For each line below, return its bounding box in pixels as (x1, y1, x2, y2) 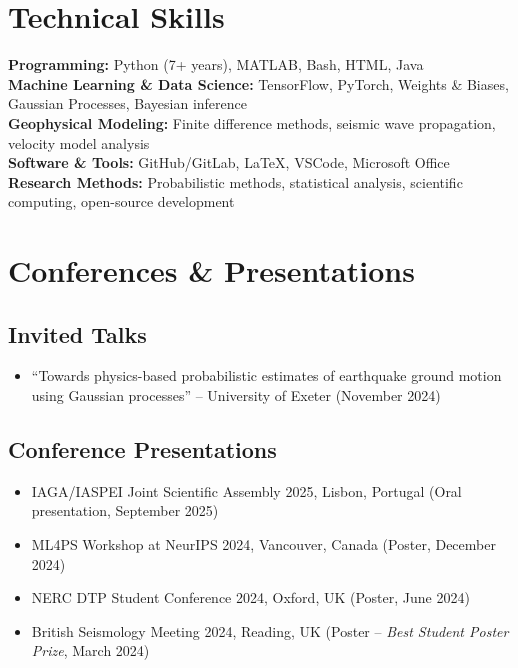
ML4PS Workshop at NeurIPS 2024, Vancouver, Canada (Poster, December (31, 534, 496, 555)
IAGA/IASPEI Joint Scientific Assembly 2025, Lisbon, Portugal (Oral (31, 480, 462, 501)
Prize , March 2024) (31, 640, 150, 661)
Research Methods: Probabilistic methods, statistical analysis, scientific (8, 171, 463, 192)
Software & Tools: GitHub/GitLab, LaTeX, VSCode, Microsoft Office (8, 152, 450, 173)
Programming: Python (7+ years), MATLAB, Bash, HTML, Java (8, 54, 424, 75)
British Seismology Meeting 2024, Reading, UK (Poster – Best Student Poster (31, 620, 509, 641)
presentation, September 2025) (31, 500, 219, 521)
